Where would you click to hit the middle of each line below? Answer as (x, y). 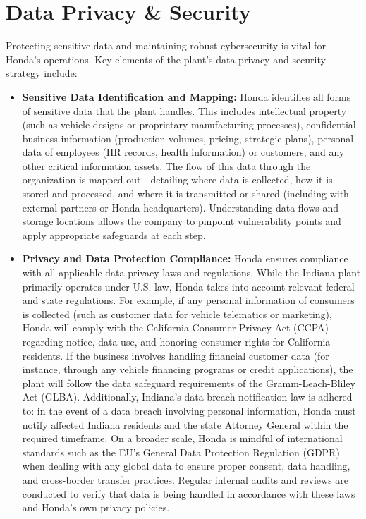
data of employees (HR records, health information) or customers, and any (183, 152)
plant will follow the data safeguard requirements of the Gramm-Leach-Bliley (189, 383)
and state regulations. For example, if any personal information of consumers (188, 300)
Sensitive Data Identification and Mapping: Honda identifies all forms (187, 96)
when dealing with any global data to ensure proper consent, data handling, (186, 466)
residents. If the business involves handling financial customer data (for (176, 355)
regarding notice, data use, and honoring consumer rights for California (176, 341)
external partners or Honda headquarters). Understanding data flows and (181, 207)
